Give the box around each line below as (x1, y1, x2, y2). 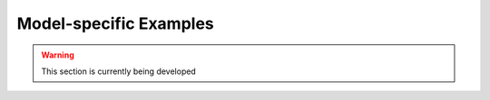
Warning (41, 50, 74, 60)
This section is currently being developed (41, 66, 197, 77)
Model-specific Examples (16, 14, 215, 33)
